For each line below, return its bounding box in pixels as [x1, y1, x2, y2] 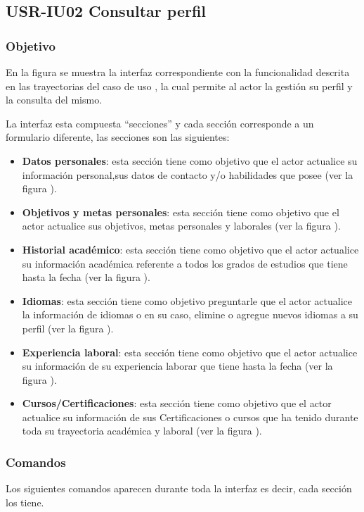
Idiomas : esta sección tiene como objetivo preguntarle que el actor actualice [22, 293, 352, 308]
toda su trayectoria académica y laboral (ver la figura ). [22, 423, 262, 438]
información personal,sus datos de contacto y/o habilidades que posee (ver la [22, 167, 353, 182]
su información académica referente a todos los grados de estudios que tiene [22, 256, 348, 270]
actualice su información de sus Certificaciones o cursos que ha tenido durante [22, 409, 358, 424]
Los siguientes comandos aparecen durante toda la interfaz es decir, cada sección [6, 481, 352, 496]
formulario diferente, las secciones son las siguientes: [6, 130, 230, 144]
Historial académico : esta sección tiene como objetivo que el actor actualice [22, 242, 359, 256]
